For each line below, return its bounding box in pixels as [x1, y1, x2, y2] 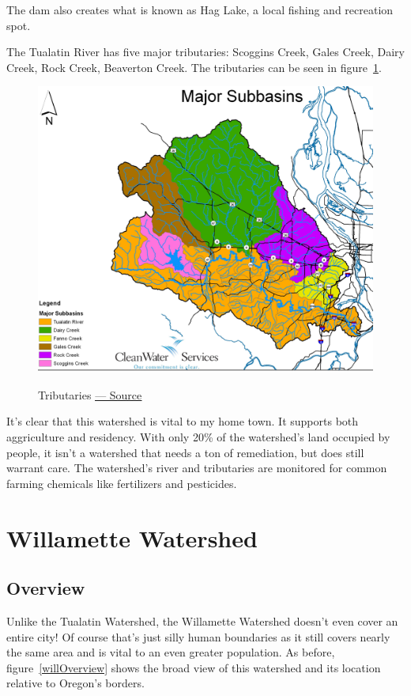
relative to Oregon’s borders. [6, 675, 145, 691]
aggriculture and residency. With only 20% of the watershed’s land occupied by [6, 429, 390, 445]
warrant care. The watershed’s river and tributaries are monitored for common [6, 460, 387, 476]
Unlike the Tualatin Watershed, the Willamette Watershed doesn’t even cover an [6, 613, 398, 629]
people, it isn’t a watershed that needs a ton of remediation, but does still [6, 444, 364, 460]
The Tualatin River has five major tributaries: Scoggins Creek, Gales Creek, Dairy [6, 43, 405, 60]
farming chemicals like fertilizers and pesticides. [6, 475, 237, 491]
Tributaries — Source [38, 386, 142, 403]
